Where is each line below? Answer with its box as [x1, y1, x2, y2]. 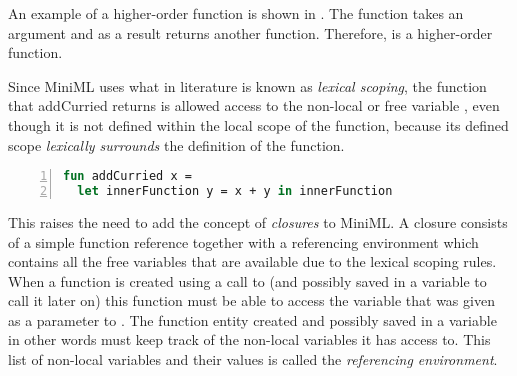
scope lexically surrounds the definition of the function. [8, 134, 345, 155]
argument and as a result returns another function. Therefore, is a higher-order [8, 22, 493, 43]
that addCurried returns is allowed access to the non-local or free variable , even [8, 95, 500, 116]
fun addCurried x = [63, 169, 192, 184]
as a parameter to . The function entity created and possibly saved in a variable [8, 309, 497, 330]
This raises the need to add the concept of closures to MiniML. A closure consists [8, 211, 508, 232]
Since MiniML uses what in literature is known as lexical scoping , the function [8, 75, 487, 96]
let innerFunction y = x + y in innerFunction [77, 184, 393, 199]
